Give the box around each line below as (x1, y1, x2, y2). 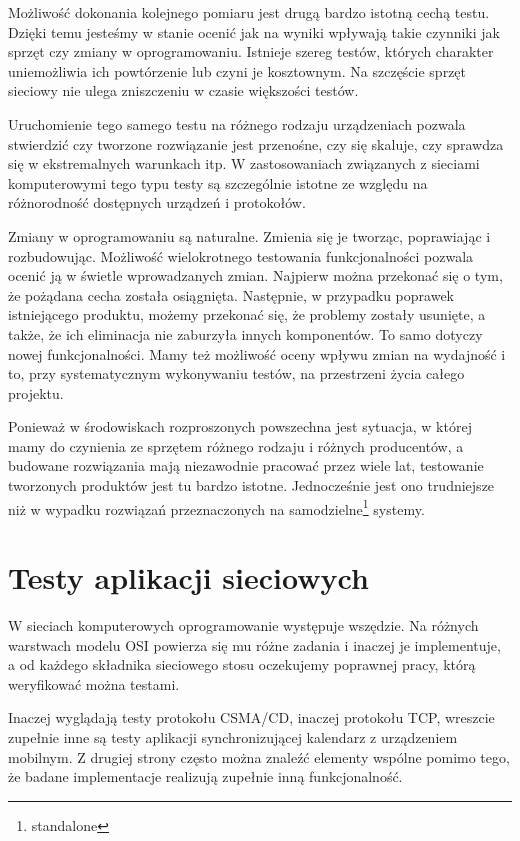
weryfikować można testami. (8, 673, 180, 694)
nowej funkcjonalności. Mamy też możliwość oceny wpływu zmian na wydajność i (8, 343, 506, 364)
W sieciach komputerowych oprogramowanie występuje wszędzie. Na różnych (8, 615, 479, 636)
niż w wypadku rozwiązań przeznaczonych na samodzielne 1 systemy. (8, 495, 425, 519)
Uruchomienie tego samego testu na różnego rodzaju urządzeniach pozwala (8, 113, 466, 134)
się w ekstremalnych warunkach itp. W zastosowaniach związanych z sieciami (8, 153, 480, 174)
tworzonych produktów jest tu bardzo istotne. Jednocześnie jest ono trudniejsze (8, 475, 495, 496)
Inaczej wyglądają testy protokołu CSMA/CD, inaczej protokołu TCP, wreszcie (8, 707, 495, 728)
